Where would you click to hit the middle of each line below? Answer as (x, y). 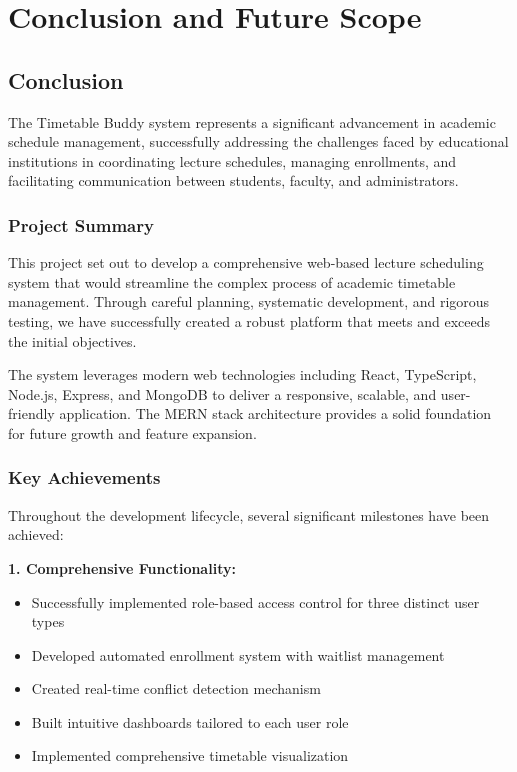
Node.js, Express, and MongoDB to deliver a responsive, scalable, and (222, 393)
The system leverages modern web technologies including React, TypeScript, (242, 374)
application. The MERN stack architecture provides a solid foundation (275, 413)
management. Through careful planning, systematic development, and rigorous (249, 301)
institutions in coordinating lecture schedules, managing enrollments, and (232, 160)
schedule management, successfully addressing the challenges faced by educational (258, 141)
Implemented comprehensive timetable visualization (190, 755)
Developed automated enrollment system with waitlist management (238, 654)
